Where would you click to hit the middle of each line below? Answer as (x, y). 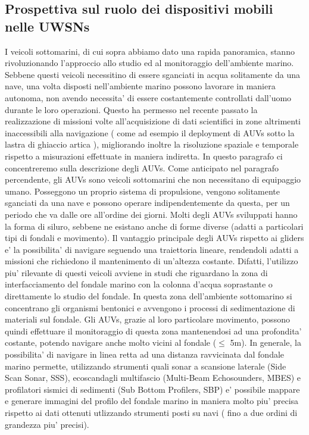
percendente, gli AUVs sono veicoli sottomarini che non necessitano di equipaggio (153, 179)
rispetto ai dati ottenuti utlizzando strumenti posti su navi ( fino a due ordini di (151, 412)
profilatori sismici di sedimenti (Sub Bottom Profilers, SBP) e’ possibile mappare (152, 389)
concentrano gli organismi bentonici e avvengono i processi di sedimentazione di (150, 307)
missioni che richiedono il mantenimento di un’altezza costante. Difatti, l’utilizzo (152, 261)
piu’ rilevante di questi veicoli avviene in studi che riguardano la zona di (136, 272)
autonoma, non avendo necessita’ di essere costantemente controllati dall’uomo (148, 97)
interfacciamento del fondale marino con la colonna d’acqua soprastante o (139, 284)
